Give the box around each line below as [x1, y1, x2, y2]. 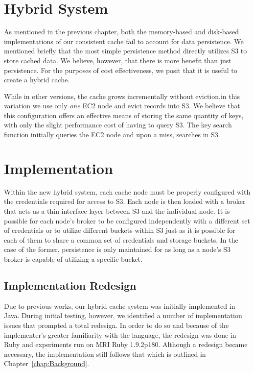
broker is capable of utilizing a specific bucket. [4, 253, 142, 264]
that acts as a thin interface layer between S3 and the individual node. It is [4, 205, 230, 216]
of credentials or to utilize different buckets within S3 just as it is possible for [4, 225, 235, 235]
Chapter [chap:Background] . [4, 358, 89, 369]
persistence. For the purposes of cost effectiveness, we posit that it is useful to [4, 65, 237, 75]
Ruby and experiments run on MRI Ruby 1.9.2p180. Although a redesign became [4, 339, 248, 349]
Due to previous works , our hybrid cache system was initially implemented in [4, 300, 235, 311]
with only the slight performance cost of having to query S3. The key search [4, 120, 232, 130]
